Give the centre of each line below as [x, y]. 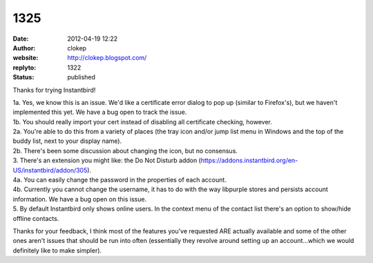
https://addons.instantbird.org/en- [249, 160]
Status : [23, 77]
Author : [24, 48]
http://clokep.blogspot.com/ [107, 58]
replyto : [25, 67]
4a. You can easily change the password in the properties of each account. [120, 180]
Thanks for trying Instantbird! [54, 90]
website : [26, 58]
